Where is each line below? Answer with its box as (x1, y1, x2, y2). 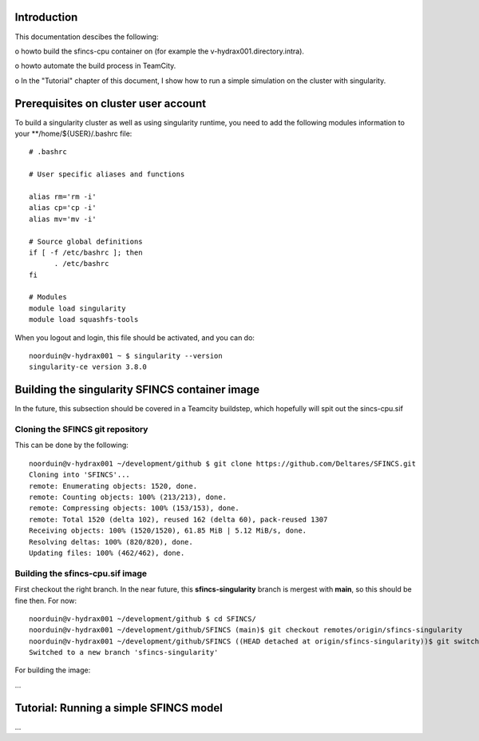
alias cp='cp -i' (29, 204, 97, 212)
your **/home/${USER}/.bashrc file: (14, 129, 133, 138)
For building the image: (14, 665, 91, 675)
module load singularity (29, 303, 126, 313)
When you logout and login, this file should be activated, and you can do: (14, 332, 255, 343)
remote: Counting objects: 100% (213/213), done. (29, 493, 228, 502)
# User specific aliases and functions (29, 170, 185, 179)
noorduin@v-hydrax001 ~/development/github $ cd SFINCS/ (29, 614, 257, 623)
